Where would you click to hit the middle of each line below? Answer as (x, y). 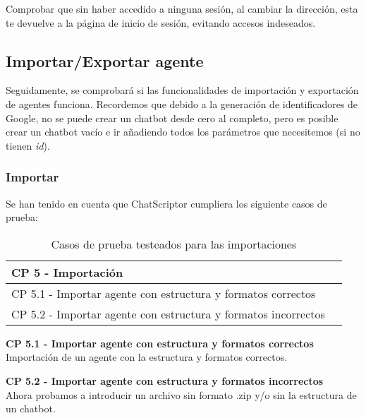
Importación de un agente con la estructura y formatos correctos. (147, 357)
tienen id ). (28, 145)
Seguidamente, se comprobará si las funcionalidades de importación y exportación (182, 90)
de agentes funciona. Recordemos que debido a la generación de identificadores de (182, 103)
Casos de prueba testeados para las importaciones (174, 244)
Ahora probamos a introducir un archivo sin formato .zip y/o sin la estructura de (181, 394)
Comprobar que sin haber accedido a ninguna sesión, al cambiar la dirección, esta (182, 8)
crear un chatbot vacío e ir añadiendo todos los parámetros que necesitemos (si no (183, 132)
